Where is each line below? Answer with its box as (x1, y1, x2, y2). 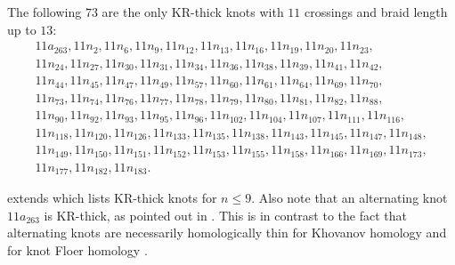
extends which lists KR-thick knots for (7, 189, 217, 207)
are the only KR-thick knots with (102, 3, 284, 20)
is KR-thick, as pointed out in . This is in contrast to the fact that (44, 205, 407, 224)
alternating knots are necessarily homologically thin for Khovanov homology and (7, 223, 447, 242)
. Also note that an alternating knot (251, 189, 448, 207)
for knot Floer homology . (7, 240, 148, 259)
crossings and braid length (304, 3, 448, 20)
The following (7, 3, 82, 20)
